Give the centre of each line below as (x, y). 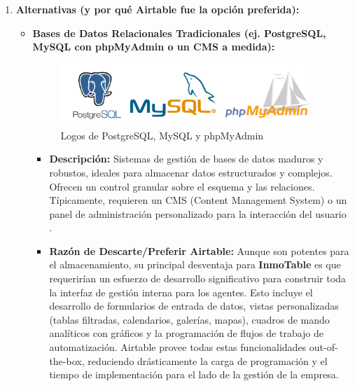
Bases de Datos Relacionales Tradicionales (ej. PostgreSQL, (179, 33)
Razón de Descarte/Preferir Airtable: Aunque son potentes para (199, 250)
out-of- (323, 347)
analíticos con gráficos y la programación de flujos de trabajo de (187, 333)
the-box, (67, 360)
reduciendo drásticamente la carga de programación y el (208, 360)
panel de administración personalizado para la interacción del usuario (198, 213)
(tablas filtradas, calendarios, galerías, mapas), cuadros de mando (189, 319)
